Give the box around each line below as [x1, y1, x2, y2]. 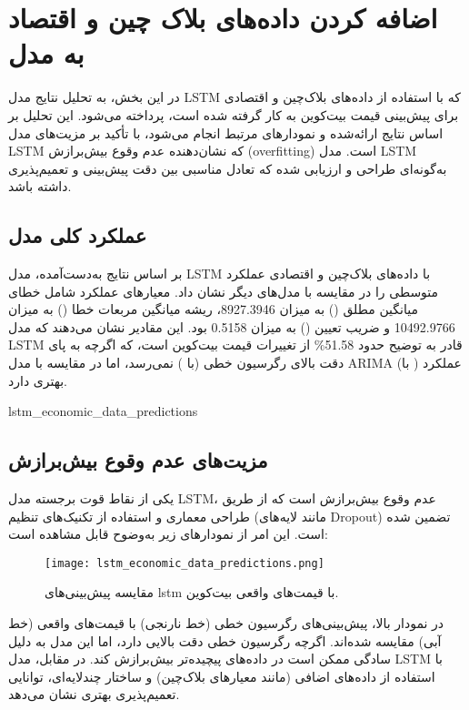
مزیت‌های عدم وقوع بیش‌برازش [8, 446, 268, 474]
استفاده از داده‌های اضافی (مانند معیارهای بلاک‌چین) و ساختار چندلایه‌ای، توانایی [8, 666, 435, 685]
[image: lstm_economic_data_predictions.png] [45, 556, 324, 570]
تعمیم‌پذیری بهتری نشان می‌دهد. [8, 685, 180, 704]
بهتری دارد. [8, 370, 67, 390]
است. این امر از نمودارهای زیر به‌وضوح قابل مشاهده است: [8, 524, 328, 543]
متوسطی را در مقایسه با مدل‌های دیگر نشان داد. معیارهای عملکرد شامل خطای [8, 281, 439, 300]
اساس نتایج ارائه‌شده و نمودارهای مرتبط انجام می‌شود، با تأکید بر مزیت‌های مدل [8, 123, 444, 142]
